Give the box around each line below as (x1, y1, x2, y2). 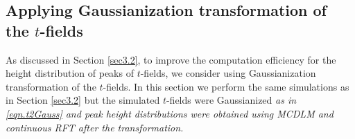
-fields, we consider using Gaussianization (140, 66, 316, 80)
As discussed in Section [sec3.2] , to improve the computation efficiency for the (6, 52, 336, 66)
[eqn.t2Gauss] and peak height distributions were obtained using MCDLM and (6, 106, 334, 120)
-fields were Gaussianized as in (166, 93, 297, 107)
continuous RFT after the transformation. (6, 120, 184, 134)
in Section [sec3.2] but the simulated (6, 93, 160, 107)
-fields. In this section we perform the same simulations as (103, 79, 349, 93)
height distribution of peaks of (6, 66, 134, 80)
